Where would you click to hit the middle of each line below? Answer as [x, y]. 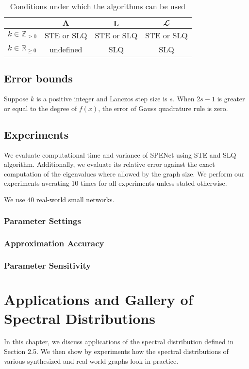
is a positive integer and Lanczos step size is [102, 99]
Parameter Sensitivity [48, 265]
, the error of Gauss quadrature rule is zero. [163, 108]
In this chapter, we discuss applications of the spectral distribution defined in [119, 342]
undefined [66, 49]
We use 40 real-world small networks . [59, 199]
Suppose [16, 99]
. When [183, 99]
